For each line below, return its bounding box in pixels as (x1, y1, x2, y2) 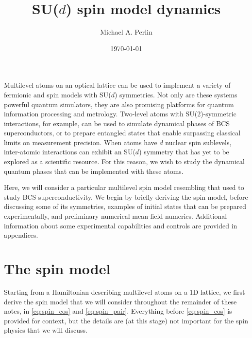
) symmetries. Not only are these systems (115, 89, 237, 99)
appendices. (4, 230, 38, 240)
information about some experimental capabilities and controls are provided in (4, 220, 237, 230)
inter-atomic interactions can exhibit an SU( (4, 147, 135, 157)
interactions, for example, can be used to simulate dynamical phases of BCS (4, 118, 230, 128)
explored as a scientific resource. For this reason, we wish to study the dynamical (4, 156, 245, 167)
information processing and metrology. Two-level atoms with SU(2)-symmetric (4, 109, 236, 119)
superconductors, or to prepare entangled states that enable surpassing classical (4, 128, 241, 138)
